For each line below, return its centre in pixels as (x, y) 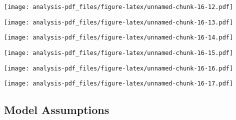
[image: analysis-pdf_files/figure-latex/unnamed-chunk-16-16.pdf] (119, 68)
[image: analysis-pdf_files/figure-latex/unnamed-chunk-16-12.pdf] (119, 7)
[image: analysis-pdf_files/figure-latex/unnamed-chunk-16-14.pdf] (119, 38)
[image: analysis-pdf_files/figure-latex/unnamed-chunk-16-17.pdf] (119, 84)
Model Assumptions (57, 110)
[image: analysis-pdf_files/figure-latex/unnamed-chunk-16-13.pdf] (119, 22)
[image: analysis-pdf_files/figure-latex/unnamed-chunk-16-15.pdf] (119, 53)
